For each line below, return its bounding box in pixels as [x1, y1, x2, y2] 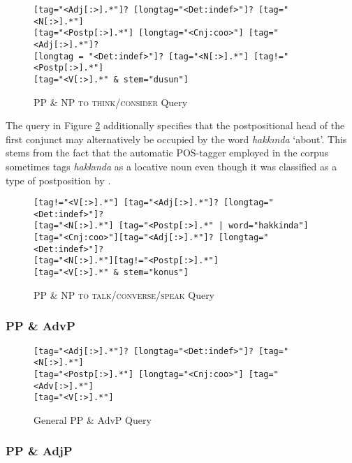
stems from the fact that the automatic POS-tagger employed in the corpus [6, 145, 329, 160]
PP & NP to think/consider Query [34, 94, 188, 109]
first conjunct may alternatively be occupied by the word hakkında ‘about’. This [6, 131, 347, 146]
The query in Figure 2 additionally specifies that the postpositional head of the [6, 118, 345, 133]
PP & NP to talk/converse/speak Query [34, 287, 215, 302]
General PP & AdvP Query [34, 412, 152, 427]
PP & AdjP [6, 442, 73, 460]
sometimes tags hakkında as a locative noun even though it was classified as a [6, 159, 337, 173]
